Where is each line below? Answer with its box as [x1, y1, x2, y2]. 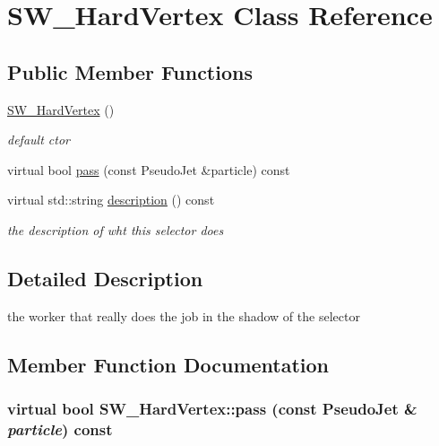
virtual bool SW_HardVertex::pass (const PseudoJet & [7, 398, 417, 420]
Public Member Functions [7, 57, 253, 85]
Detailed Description [7, 264, 203, 292]
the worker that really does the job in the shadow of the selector [7, 306, 360, 325]
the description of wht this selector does [7, 220, 224, 239]
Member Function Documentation [7, 350, 330, 378]
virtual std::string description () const [7, 190, 215, 209]
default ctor [7, 130, 70, 149]
